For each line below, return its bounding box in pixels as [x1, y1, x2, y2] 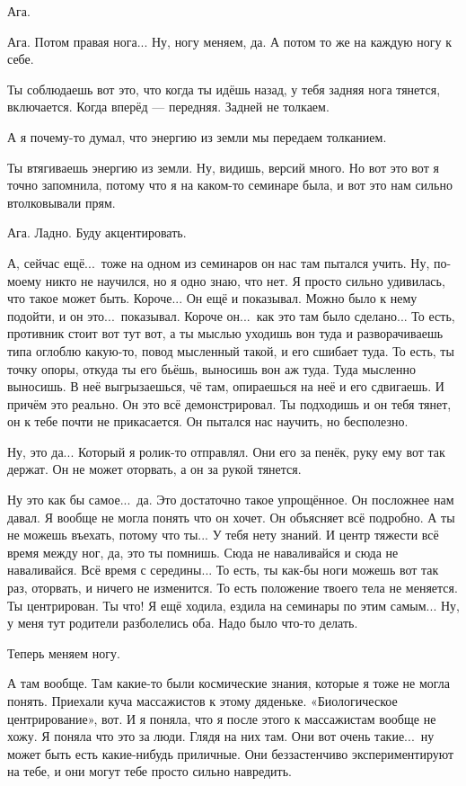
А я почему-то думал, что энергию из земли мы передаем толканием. [7, 127, 387, 146]
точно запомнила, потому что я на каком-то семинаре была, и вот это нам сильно [7, 175, 453, 194]
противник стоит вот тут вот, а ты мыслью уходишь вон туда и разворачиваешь [7, 324, 444, 343]
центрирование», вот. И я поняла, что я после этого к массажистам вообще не [7, 709, 436, 728]
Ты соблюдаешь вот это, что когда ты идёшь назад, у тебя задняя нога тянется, [7, 79, 441, 98]
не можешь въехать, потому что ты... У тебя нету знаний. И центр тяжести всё [7, 525, 439, 544]
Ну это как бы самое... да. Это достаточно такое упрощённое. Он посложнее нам [7, 490, 454, 509]
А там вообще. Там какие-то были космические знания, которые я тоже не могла [7, 674, 450, 692]
